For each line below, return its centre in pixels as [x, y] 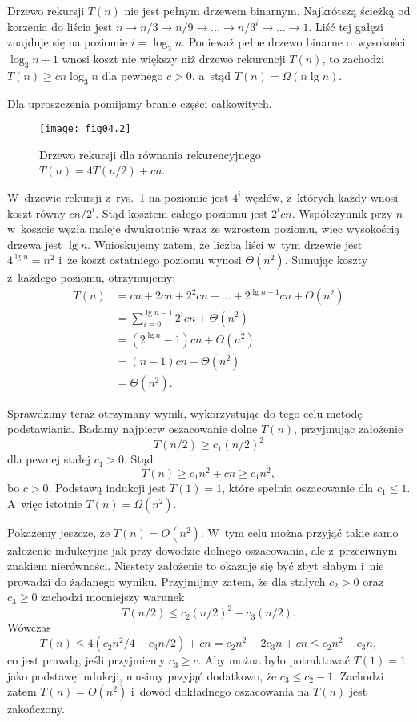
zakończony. [36, 709]
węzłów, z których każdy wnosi [321, 197]
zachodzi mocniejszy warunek [113, 597]
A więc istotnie [45, 503]
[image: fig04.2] [85, 129]
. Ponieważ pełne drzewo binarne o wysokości [294, 42]
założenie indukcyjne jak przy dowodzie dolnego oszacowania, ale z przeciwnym [202, 550]
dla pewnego [132, 75]
